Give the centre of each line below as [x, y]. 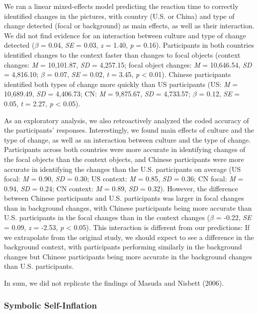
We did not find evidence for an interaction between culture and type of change [125, 35]
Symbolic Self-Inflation [50, 305]
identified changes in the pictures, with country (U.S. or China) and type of [119, 16]
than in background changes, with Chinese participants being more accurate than [128, 207]
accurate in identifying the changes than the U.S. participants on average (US [123, 169]
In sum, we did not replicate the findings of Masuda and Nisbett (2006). [114, 283]
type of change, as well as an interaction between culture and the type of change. [128, 139]
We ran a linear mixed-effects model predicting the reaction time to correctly [121, 6]
